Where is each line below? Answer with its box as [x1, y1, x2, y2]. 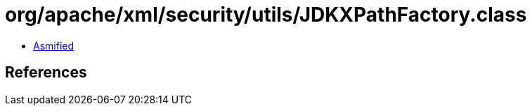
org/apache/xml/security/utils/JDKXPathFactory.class [5, 3, 527, 27]
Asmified [33, 39, 74, 52]
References [5, 64, 87, 82]
